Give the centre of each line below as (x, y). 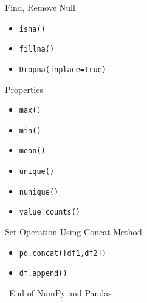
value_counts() (50, 212)
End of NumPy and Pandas (60, 293)
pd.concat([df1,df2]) (63, 253)
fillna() (37, 49)
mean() (32, 151)
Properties (24, 89)
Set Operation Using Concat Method (73, 232)
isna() (32, 29)
